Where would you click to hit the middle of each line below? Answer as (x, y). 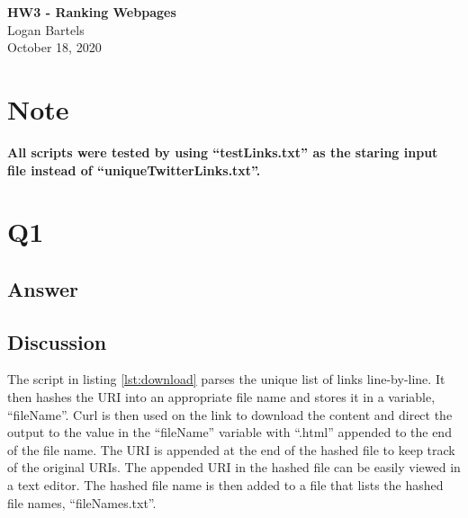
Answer (43, 288)
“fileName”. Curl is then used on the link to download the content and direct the (230, 414)
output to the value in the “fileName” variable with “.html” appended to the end (229, 432)
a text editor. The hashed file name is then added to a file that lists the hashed (225, 485)
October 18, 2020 (54, 47)
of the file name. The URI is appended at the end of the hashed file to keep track (231, 449)
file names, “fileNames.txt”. (82, 502)
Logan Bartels (46, 29)
